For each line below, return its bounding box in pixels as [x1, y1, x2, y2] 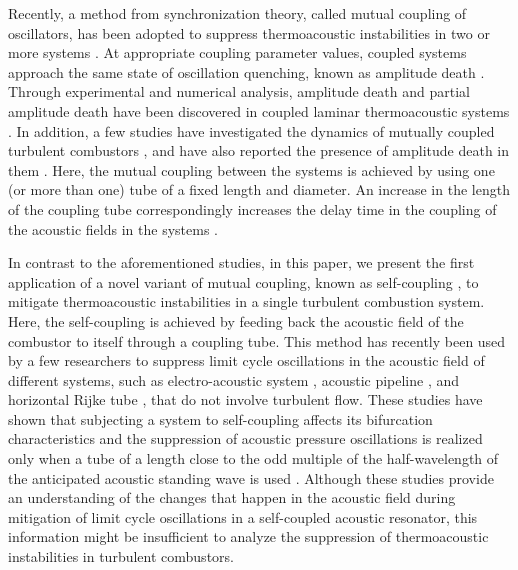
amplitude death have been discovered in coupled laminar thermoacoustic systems [8, 100, 510, 121]
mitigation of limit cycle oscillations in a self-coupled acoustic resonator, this [8, 506, 478, 527]
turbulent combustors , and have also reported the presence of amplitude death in [8, 140, 510, 161]
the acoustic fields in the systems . [8, 218, 218, 239]
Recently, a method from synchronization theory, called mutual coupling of [8, 3, 467, 23]
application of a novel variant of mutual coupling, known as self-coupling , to [8, 271, 479, 292]
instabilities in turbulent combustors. [8, 546, 234, 567]
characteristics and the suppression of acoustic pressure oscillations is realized [8, 428, 483, 449]
